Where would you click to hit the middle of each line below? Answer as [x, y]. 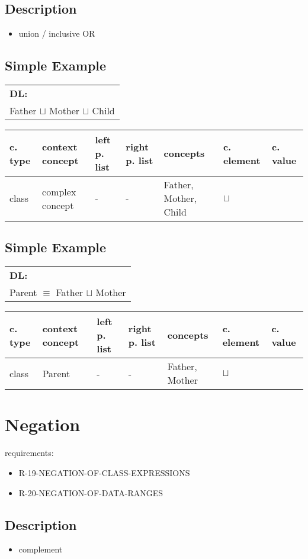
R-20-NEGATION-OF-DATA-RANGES [91, 492]
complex [59, 191]
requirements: [29, 453]
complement [41, 549]
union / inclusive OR [57, 33]
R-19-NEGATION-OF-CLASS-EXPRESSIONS [104, 472]
